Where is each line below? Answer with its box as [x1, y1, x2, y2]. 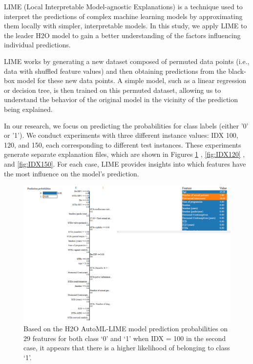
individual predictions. [4, 40, 71, 50]
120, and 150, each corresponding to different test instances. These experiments [4, 139, 241, 150]
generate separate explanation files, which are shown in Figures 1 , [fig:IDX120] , [4, 149, 245, 159]
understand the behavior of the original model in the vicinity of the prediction [4, 94, 238, 105]
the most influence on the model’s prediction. [4, 168, 139, 178]
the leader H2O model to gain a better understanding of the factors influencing [4, 30, 241, 40]
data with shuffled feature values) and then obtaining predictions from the [4, 65, 226, 76]
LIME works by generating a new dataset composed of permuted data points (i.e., [4, 56, 250, 66]
